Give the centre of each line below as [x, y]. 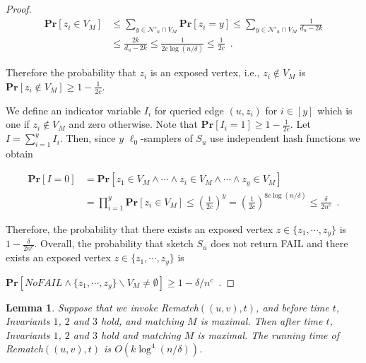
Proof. [19, 8]
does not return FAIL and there [279, 243]
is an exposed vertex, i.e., [205, 72]
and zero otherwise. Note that [133, 124]
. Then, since [88, 138]
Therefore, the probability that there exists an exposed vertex [140, 228]
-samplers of [166, 138]
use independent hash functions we [285, 138]
